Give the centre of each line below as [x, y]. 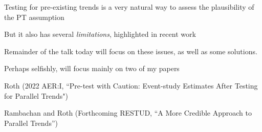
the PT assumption [34, 17]
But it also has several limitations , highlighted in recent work [100, 34]
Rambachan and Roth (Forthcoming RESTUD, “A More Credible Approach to [128, 113]
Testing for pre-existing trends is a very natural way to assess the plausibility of [129, 7]
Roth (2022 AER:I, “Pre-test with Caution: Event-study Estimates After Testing [131, 85]
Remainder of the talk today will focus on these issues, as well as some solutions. [131, 51]
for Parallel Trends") [36, 95]
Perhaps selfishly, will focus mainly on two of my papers [92, 68]
